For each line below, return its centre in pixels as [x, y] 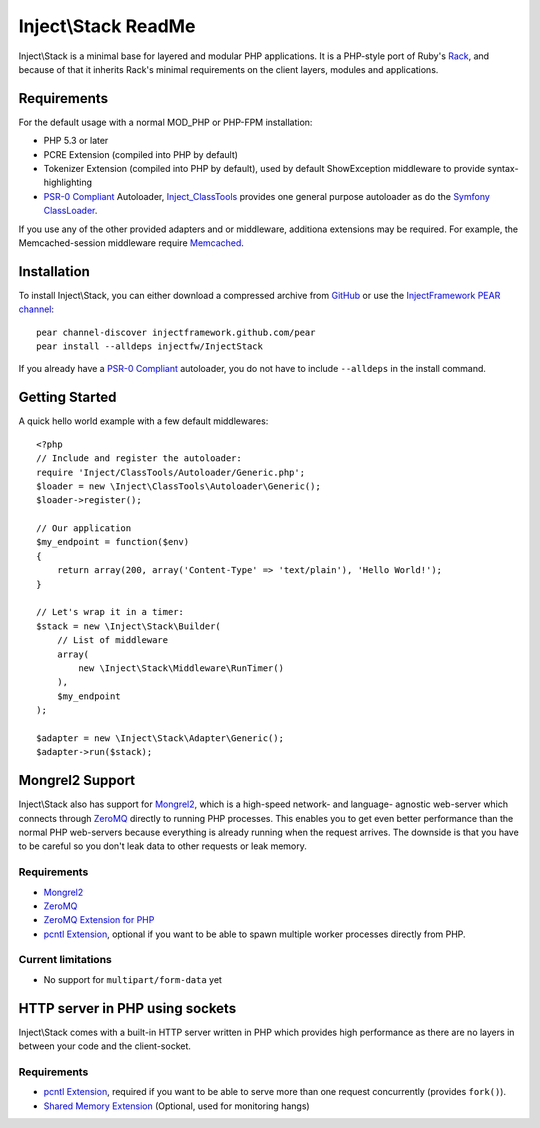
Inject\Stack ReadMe [107, 26]
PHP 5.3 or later [76, 141]
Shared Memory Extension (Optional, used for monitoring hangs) [176, 1106]
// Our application [84, 528]
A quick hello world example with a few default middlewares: [143, 421]
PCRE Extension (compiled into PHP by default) [141, 154]
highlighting [68, 182]
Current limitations [65, 960]
